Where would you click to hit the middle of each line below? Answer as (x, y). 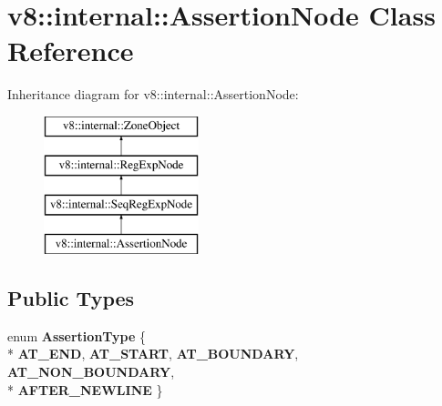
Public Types (71, 298)
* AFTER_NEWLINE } (85, 389)
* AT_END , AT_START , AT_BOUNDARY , (153, 354)
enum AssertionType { (77, 335)
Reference (71, 51)
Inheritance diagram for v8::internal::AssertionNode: (153, 94)
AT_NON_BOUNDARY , (91, 372)
